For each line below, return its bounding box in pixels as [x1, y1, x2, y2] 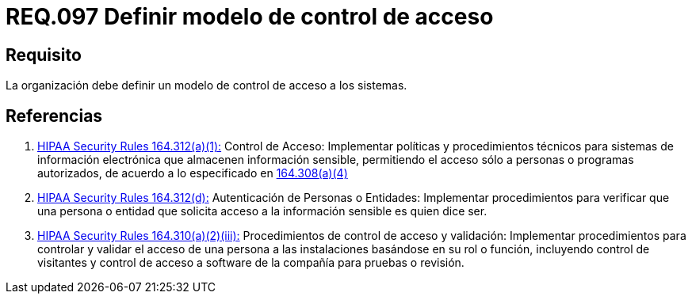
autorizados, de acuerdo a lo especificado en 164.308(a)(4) [37, 166, 348, 180]
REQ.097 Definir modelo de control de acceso [6, 3, 494, 30]
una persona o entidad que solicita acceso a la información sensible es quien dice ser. [37, 204, 487, 218]
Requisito [6, 44, 82, 65]
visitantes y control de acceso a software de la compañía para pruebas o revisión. [37, 256, 465, 270]
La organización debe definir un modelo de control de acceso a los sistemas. [6, 78, 407, 93]
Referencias [6, 105, 103, 126]
